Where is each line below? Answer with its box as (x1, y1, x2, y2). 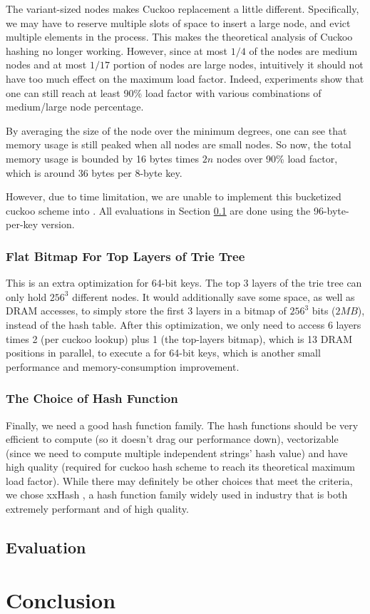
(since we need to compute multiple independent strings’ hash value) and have (6, 445, 348, 460)
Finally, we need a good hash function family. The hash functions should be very (6, 417, 359, 432)
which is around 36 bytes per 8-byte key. (6, 165, 183, 180)
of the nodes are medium (249, 43, 358, 58)
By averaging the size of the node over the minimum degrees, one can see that (6, 123, 347, 138)
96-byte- (313, 203, 349, 218)
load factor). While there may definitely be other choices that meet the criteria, (6, 473, 353, 488)
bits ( (312, 303, 336, 318)
